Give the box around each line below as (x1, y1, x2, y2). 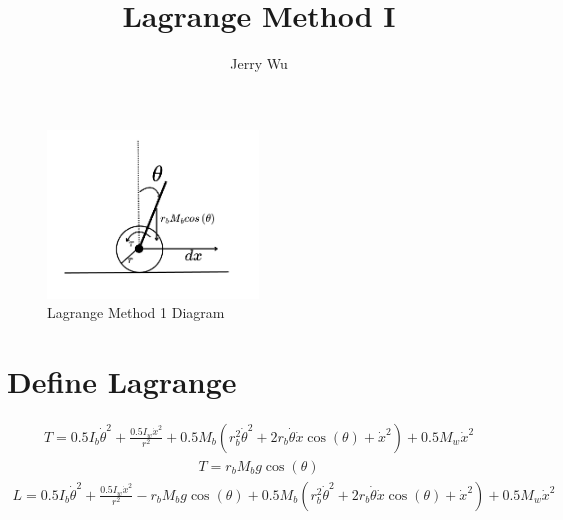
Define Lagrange (7, 360, 237, 401)
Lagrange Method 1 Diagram (47, 302, 225, 323)
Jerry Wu (230, 53, 288, 74)
